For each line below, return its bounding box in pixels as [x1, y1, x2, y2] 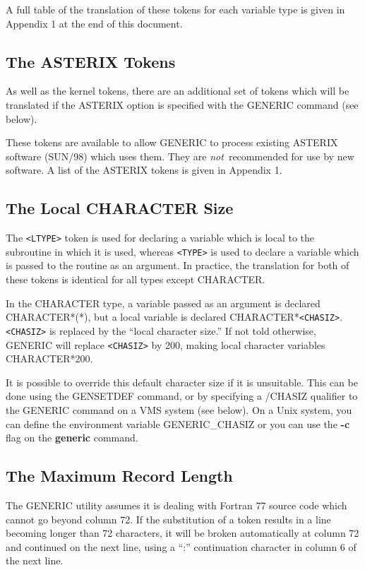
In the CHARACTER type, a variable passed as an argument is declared [6, 295, 321, 310]
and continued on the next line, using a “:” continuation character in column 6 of [6, 539, 357, 554]
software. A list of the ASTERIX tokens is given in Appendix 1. [6, 162, 282, 177]
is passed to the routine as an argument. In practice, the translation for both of [6, 258, 349, 273]
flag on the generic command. [6, 430, 138, 445]
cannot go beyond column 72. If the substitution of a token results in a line [6, 511, 331, 526]
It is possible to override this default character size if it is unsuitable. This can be [6, 374, 358, 389]
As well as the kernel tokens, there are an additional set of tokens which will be [6, 83, 349, 98]
